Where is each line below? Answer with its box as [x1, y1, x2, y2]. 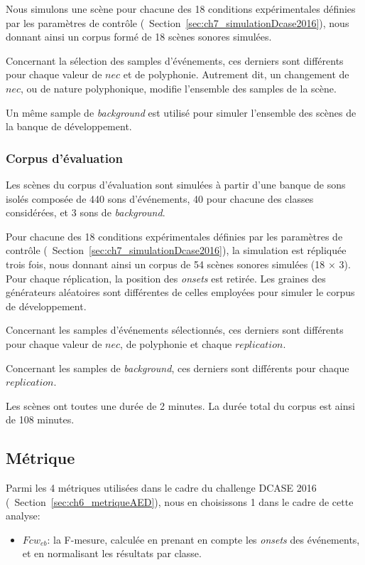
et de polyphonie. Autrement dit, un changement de [123, 67, 349, 82]
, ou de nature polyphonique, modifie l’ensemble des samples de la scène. [21, 80, 337, 95]
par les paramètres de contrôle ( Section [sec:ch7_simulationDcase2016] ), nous [6, 15, 349, 30]
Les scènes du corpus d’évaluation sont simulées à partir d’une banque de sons [6, 176, 346, 191]
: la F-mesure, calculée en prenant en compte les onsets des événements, [47, 532, 360, 546]
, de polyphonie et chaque [120, 336, 232, 351]
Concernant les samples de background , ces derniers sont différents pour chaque [6, 360, 349, 375]
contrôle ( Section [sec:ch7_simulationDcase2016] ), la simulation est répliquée [6, 243, 347, 258]
